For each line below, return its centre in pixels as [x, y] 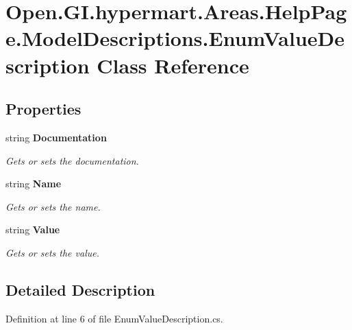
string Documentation [56, 137]
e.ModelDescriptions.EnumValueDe [175, 38]
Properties [43, 109]
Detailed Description [80, 289]
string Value [33, 229]
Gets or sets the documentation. [72, 160]
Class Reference [173, 65]
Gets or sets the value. [52, 252]
